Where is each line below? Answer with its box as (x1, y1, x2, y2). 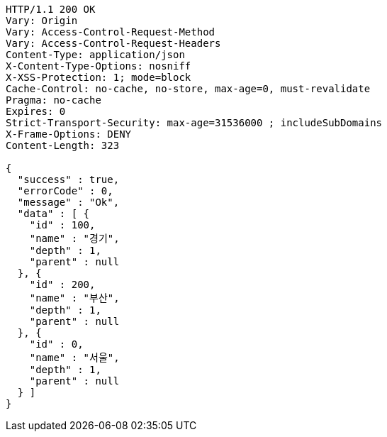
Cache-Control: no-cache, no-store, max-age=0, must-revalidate (6, 83, 371, 94)
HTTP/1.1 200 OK (6, 4, 96, 15)
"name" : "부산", (29, 292, 120, 304)
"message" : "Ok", (17, 197, 120, 208)
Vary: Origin (6, 15, 78, 26)
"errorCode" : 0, (17, 185, 113, 197)
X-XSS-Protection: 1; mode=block (6, 72, 191, 83)
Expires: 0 (6, 106, 66, 117)
